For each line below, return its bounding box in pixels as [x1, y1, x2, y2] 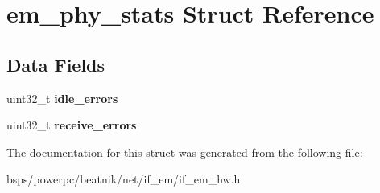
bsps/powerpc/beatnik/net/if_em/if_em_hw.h [6, 170, 241, 187]
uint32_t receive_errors [6, 117, 137, 133]
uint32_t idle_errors [6, 89, 118, 106]
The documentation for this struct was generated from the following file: [6, 143, 363, 160]
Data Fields [6, 51, 105, 76]
